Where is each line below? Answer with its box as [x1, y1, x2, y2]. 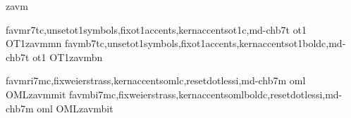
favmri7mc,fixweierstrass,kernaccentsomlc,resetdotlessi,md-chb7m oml [6, 73, 306, 88]
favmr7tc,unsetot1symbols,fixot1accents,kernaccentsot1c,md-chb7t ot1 [6, 22, 307, 37]
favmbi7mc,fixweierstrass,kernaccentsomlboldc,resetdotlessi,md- [69, 86, 343, 101]
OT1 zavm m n [6, 36, 62, 51]
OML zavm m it [6, 86, 66, 101]
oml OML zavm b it [37, 100, 113, 115]
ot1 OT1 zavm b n [32, 49, 103, 64]
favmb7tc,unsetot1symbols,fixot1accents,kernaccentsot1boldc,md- [65, 36, 346, 51]
